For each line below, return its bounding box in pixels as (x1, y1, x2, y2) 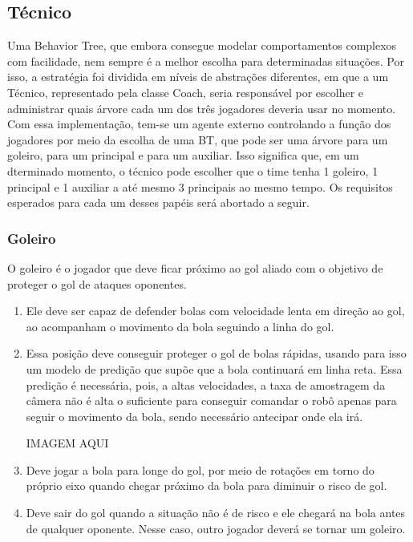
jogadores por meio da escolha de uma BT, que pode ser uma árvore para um (7, 131, 388, 148)
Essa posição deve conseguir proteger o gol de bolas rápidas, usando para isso (26, 345, 407, 362)
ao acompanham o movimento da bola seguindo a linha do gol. (26, 318, 334, 334)
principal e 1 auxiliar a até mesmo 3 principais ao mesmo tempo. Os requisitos (7, 178, 393, 195)
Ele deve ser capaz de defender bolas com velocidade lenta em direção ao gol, (26, 302, 405, 319)
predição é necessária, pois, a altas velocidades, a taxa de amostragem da (26, 376, 386, 393)
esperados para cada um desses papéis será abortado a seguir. (7, 194, 310, 211)
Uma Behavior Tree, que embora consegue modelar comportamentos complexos (7, 37, 397, 54)
